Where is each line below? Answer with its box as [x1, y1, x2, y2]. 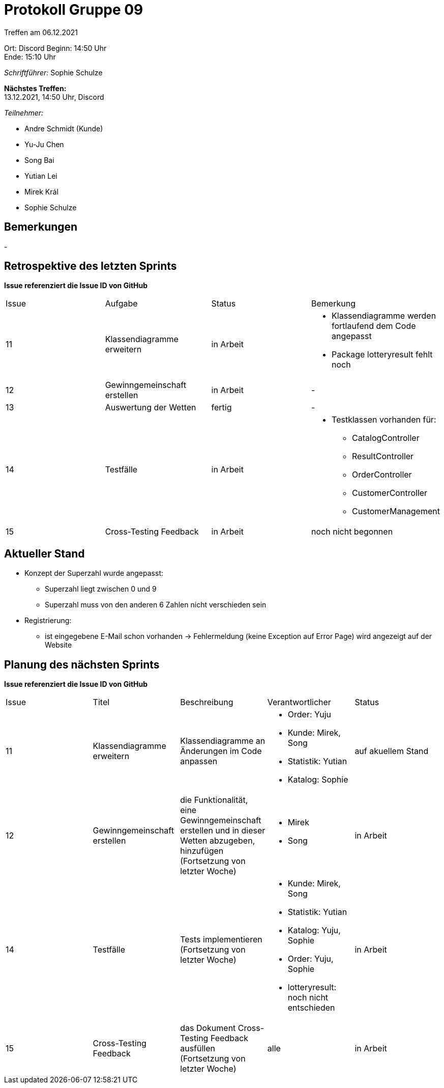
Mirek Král [24, 187, 58, 196]
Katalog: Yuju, [287, 925, 341, 936]
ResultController [352, 451, 414, 462]
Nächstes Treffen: [4, 83, 67, 93]
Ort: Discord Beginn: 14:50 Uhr [4, 43, 107, 52]
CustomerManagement [352, 506, 440, 517]
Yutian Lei [24, 171, 57, 180]
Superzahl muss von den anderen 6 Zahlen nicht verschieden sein [45, 600, 267, 609]
